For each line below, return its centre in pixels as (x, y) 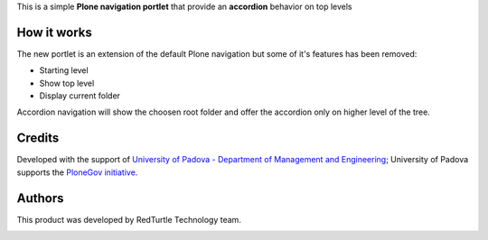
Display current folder (80, 96)
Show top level (67, 83)
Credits (38, 138)
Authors (40, 198)
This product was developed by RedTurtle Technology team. (129, 219)
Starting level (64, 70)
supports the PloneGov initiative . (77, 172)
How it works (54, 32)
